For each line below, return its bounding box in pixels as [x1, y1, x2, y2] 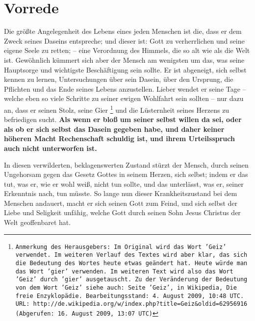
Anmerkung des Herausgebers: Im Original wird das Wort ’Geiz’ [15, 243, 227, 250]
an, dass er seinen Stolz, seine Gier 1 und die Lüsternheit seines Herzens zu [4, 103, 229, 115]
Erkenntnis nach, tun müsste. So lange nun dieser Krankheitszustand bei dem [4, 188, 237, 198]
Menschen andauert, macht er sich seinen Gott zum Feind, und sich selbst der [4, 198, 238, 208]
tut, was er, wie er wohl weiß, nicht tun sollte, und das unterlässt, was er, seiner [4, 178, 244, 189]
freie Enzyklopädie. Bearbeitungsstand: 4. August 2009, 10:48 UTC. [15, 292, 244, 299]
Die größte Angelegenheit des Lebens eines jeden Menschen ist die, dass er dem [4, 26, 242, 36]
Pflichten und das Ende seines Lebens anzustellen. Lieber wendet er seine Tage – [4, 83, 246, 94]
